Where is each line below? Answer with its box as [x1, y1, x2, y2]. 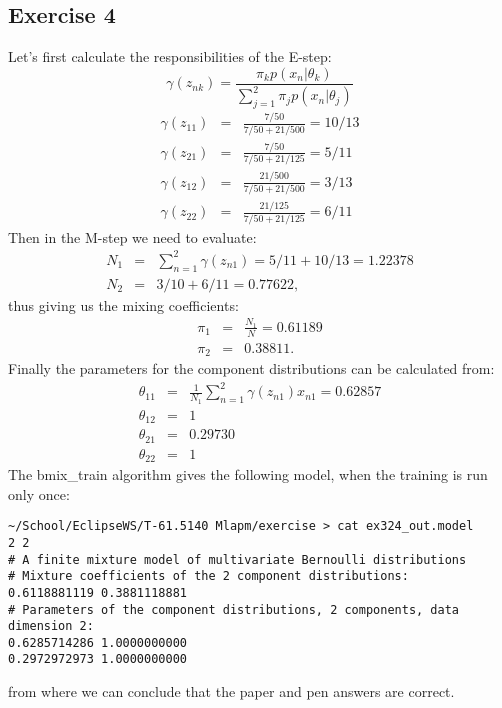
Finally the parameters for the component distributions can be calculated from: [8, 358, 495, 379]
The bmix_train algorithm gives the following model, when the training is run [8, 464, 488, 485]
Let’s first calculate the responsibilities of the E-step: [8, 46, 332, 67]
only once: [8, 483, 70, 504]
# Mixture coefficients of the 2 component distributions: [8, 569, 409, 584]
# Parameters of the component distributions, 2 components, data [8, 602, 460, 617]
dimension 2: [8, 619, 94, 634]
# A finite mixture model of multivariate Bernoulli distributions [8, 552, 467, 567]
